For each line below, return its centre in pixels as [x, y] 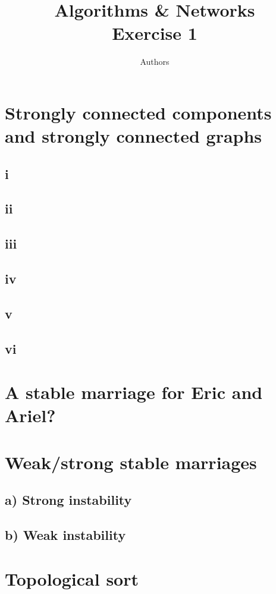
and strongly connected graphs [134, 136]
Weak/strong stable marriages [131, 462]
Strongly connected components [138, 112]
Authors [155, 62]
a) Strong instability [68, 500]
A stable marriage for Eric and [134, 392]
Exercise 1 [155, 33]
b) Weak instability [65, 535]
